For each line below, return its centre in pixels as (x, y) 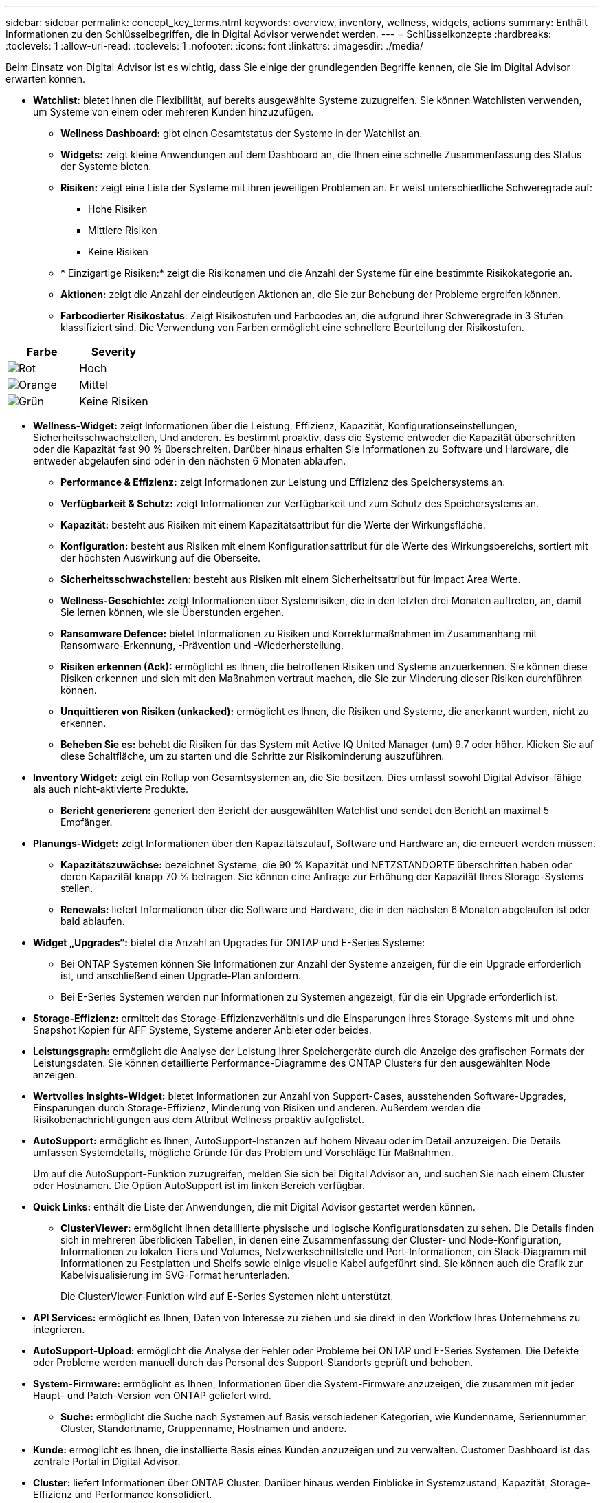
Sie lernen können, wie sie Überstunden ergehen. (172, 612)
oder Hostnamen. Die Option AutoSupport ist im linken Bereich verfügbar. (199, 1185)
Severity (114, 352)
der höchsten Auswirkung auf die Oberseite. (161, 558)
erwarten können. (45, 79)
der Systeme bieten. (106, 166)
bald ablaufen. (93, 921)
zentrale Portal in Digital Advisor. (107, 1461)
